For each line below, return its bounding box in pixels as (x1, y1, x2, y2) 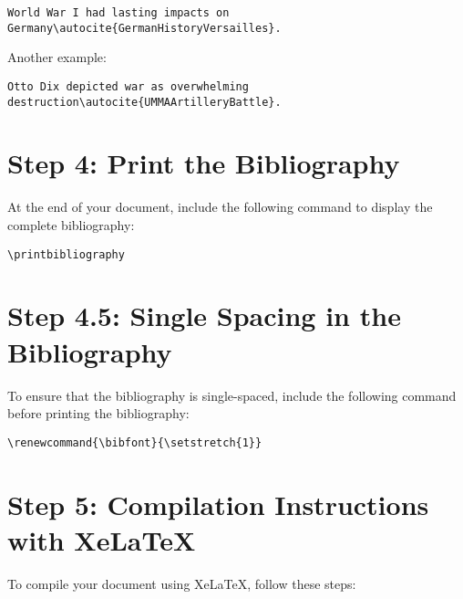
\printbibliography (7, 247, 125, 261)
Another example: (7, 47, 107, 67)
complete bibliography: (7, 215, 135, 234)
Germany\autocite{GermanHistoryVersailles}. (7, 21, 282, 35)
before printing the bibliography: (7, 404, 190, 423)
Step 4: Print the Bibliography (7, 144, 400, 182)
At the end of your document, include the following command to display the (7, 197, 433, 216)
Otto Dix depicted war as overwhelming (7, 79, 249, 93)
